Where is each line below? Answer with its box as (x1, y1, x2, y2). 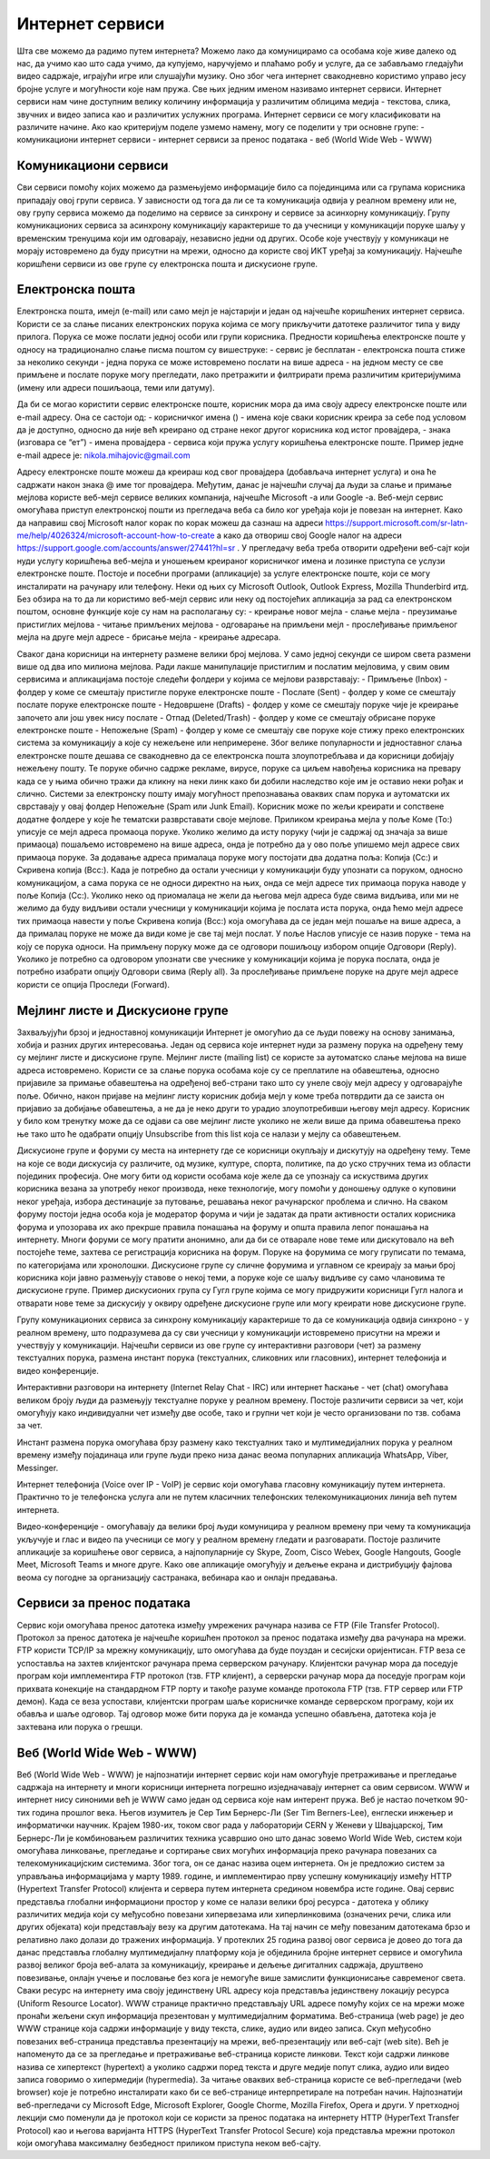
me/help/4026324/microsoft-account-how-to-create (16, 530, 215, 541)
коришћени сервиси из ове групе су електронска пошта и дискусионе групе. (16, 258, 318, 269)
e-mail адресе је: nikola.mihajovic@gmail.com (16, 450, 191, 461)
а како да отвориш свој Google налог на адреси (216, 530, 403, 541)
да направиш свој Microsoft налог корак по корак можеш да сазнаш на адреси (16, 517, 324, 528)
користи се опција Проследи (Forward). (16, 979, 171, 990)
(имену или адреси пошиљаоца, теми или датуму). (16, 382, 215, 393)
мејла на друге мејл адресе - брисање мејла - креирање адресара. (16, 632, 281, 642)
